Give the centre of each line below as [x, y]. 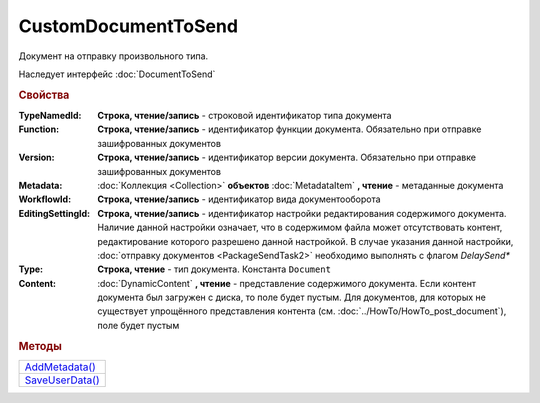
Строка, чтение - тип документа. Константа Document [214, 269]
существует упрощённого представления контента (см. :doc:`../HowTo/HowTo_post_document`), [302, 311]
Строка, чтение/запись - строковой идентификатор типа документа [244, 115]
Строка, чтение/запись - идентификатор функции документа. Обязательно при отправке [289, 129]
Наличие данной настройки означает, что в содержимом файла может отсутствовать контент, [300, 227]
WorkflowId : [45, 199]
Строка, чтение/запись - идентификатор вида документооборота [239, 199]
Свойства [44, 95]
